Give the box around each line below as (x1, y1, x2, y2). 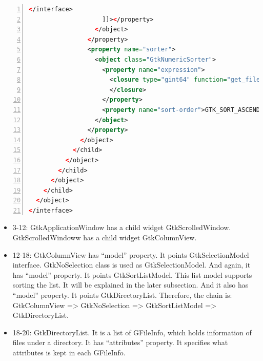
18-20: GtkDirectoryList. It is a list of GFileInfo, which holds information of (12, 327, 252, 337)
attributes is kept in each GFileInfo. (12, 347, 126, 357)
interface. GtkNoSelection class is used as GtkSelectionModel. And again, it (12, 259, 251, 270)
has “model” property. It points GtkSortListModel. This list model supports (12, 269, 252, 280)
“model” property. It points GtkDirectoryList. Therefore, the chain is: (12, 290, 232, 300)
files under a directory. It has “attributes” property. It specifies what (12, 337, 228, 348)
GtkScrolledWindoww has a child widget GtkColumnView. (12, 232, 197, 243)
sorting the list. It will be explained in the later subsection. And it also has (12, 279, 249, 290)
